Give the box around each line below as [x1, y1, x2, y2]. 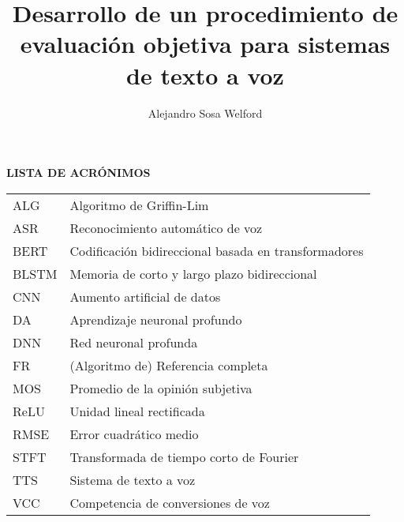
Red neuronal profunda [69, 332, 198, 351]
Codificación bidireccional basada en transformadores [69, 241, 364, 260]
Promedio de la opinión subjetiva [69, 378, 252, 397]
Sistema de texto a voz [69, 470, 196, 489]
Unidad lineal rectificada [69, 401, 205, 420]
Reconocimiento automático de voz [69, 218, 263, 237]
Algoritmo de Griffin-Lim [69, 195, 209, 214]
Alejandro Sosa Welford [148, 104, 263, 121]
